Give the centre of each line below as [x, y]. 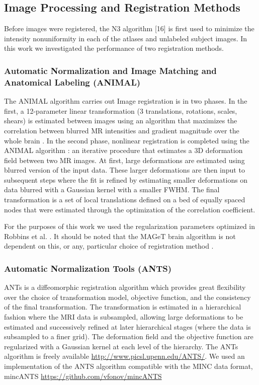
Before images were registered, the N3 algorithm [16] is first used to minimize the [129, 28]
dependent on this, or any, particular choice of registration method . [109, 246]
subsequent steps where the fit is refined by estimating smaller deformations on [126, 179]
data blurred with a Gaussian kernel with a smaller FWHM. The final [112, 189]
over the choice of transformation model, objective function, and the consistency [127, 297]
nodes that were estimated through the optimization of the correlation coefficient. [130, 209]
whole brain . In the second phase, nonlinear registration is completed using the [127, 140]
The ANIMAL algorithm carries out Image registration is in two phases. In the [126, 101]
